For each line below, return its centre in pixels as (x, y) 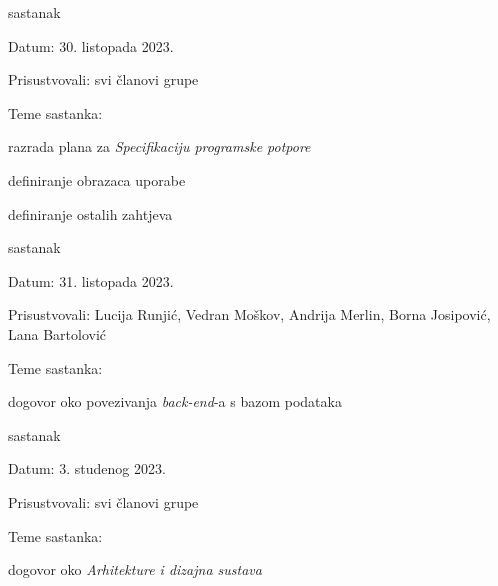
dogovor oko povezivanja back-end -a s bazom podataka (175, 401)
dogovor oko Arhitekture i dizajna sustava (135, 569)
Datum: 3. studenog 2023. (87, 468)
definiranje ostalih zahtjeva (90, 213)
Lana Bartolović (57, 333)
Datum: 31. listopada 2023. (91, 280)
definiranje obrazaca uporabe (97, 179)
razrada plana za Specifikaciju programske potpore (159, 146)
